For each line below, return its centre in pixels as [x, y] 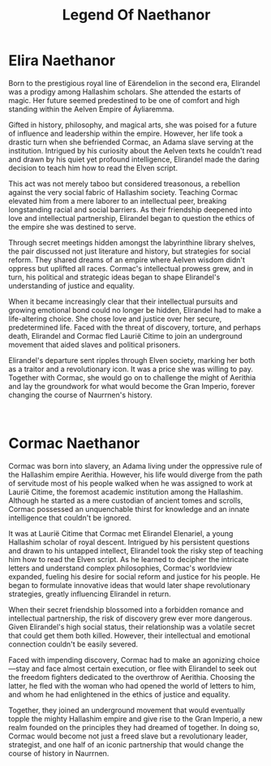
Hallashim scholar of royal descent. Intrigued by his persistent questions [129, 542]
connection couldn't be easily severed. [73, 644]
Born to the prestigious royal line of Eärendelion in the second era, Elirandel [135, 83]
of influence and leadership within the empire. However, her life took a [126, 133]
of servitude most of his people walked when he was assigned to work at [131, 483]
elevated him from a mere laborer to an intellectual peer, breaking [118, 201]
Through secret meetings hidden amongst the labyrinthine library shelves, [132, 242]
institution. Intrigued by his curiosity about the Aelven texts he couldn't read [135, 150]
